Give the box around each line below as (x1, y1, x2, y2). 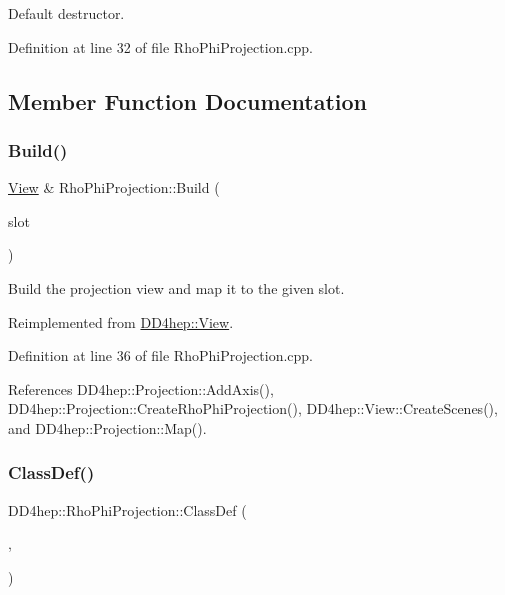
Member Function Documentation (8, 85, 368, 116)
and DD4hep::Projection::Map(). (8, 417, 207, 438)
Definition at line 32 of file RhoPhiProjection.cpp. (8, 36, 313, 57)
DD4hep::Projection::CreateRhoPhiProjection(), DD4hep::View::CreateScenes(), (8, 398, 498, 419)
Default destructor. (8, 3, 125, 23)
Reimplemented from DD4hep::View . (8, 311, 234, 332)
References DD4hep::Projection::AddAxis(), (8, 378, 274, 399)
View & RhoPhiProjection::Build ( (8, 177, 220, 198)
